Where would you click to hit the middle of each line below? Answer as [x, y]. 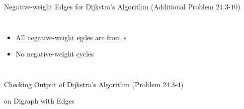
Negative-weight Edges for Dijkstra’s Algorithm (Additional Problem [109, 6]
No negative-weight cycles [55, 54]
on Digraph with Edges [39, 101]
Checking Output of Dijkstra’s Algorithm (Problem [82, 84]
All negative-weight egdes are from [68, 37]
